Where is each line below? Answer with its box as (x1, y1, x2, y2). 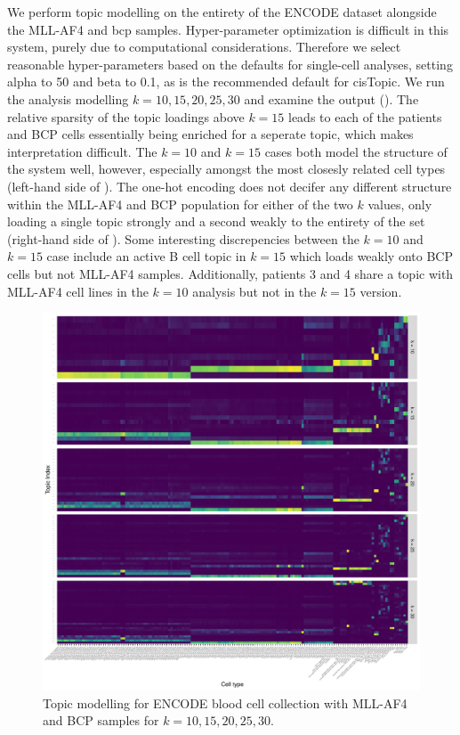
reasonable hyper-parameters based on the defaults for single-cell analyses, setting (7, 54, 453, 73)
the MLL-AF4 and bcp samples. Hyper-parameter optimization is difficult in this (7, 20, 449, 38)
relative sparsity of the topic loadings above (7, 107, 245, 126)
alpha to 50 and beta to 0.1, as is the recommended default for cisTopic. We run (7, 72, 445, 91)
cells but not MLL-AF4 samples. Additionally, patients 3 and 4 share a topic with (7, 264, 454, 282)
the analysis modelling (7, 89, 129, 108)
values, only (367, 194, 432, 213)
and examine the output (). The (244, 89, 419, 108)
